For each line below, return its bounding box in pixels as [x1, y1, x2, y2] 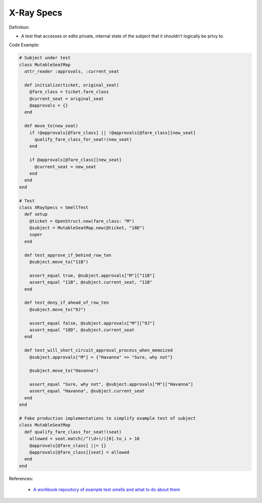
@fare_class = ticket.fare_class [29, 89, 109, 95]
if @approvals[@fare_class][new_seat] [29, 157, 122, 163]
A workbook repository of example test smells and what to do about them [33, 486, 180, 493]
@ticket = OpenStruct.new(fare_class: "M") [29, 218, 134, 224]
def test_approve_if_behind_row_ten [24, 252, 112, 258]
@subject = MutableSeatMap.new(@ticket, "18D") [29, 225, 145, 231]
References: [9, 475, 33, 481]
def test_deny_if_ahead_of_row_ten [24, 300, 109, 306]
